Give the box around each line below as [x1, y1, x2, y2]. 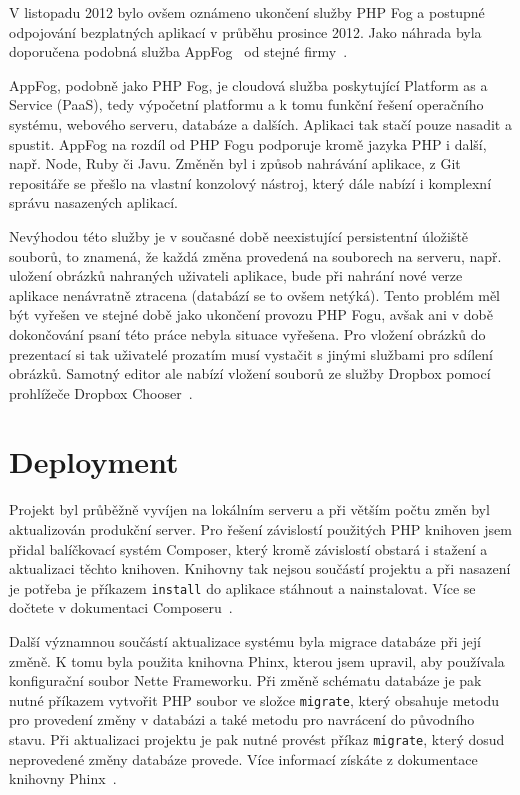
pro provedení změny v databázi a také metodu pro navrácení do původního [9, 709, 475, 730]
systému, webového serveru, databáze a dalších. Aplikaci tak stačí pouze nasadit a [9, 113, 512, 134]
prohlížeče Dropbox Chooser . [9, 382, 193, 403]
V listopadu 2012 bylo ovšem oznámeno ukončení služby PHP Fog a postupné [9, 2, 485, 22]
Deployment [9, 441, 179, 482]
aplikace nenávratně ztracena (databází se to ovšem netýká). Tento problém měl [9, 284, 501, 305]
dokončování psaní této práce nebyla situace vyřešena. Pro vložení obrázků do [9, 323, 486, 344]
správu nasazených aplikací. [9, 192, 178, 213]
